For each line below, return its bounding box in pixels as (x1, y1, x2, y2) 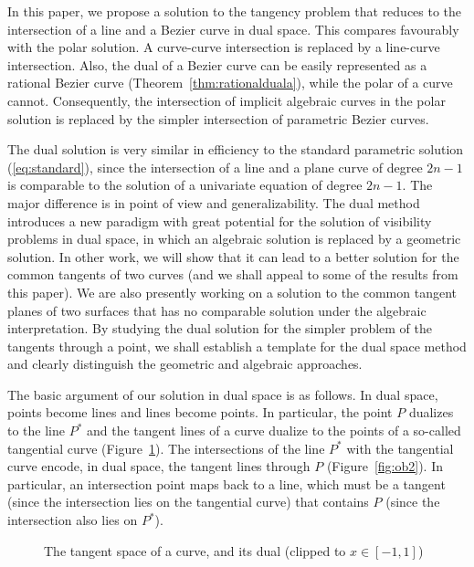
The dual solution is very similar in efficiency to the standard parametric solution (7, 140, 464, 159)
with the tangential (346, 438, 454, 457)
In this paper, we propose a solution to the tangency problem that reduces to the (7, 2, 462, 20)
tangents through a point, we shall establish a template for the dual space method (7, 336, 467, 355)
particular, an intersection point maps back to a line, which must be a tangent (7, 474, 446, 493)
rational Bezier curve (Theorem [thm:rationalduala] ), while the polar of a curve (7, 73, 453, 92)
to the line (7, 421, 65, 440)
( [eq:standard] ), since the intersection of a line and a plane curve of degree (7, 157, 423, 176)
